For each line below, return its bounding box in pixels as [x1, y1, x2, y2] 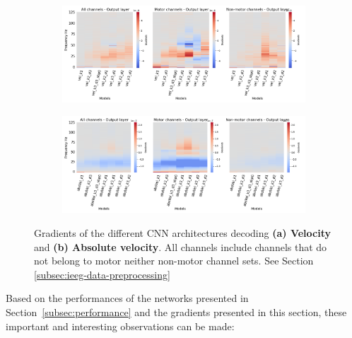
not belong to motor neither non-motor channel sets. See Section [34, 253, 314, 268]
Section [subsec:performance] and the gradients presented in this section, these [6, 304, 347, 319]
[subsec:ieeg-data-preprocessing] [34, 267, 170, 281]
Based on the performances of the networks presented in [6, 291, 249, 305]
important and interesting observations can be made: [6, 318, 235, 333]
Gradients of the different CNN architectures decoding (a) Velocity [34, 225, 331, 240]
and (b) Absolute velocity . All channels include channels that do [34, 239, 327, 254]
